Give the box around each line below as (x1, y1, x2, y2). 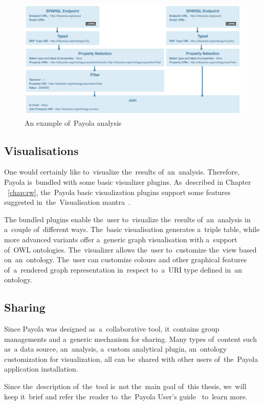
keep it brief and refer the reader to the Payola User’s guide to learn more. (4, 391, 248, 401)
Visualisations (4, 142, 79, 158)
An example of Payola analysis (25, 117, 122, 128)
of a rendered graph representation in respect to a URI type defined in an (4, 264, 242, 275)
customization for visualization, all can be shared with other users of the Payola (4, 353, 258, 364)
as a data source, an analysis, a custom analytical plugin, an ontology (4, 343, 227, 354)
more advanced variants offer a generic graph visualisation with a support (4, 234, 237, 244)
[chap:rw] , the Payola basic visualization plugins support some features (8, 186, 231, 197)
